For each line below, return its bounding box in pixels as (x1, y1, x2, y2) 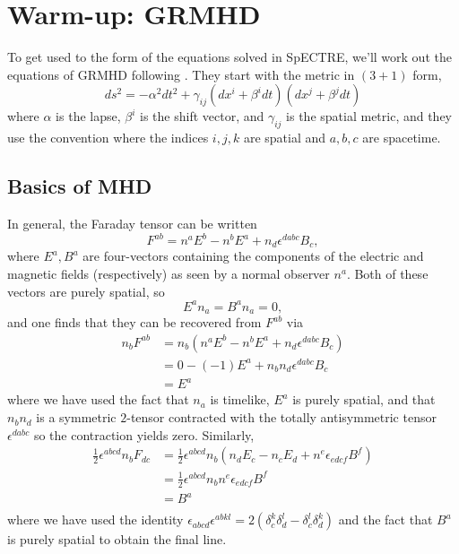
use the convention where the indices (7, 128, 209, 147)
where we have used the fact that (7, 390, 189, 409)
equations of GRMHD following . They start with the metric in (7, 65, 355, 83)
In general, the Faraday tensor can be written (7, 213, 257, 232)
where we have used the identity (7, 510, 184, 529)
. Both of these (346, 264, 429, 283)
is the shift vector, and (140, 107, 264, 126)
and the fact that (338, 510, 433, 529)
